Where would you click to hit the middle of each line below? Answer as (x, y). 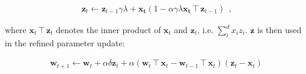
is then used (280, 30)
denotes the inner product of (109, 30)
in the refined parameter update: (65, 42)
